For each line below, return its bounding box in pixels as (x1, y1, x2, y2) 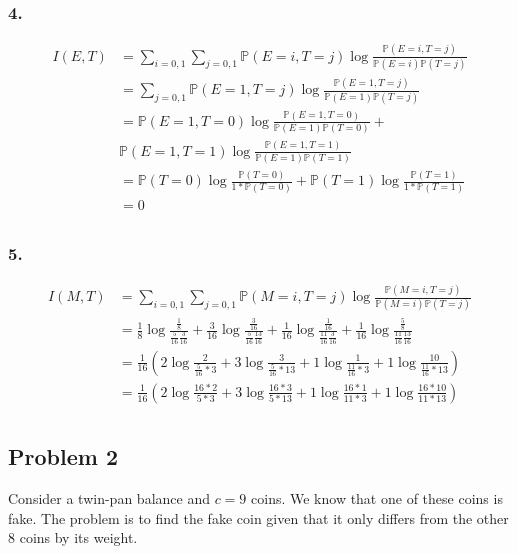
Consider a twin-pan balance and (8, 487, 210, 508)
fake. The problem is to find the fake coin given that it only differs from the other (8, 507, 509, 528)
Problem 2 (8, 441, 118, 472)
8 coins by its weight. (8, 527, 138, 548)
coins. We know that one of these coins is (251, 487, 503, 508)
